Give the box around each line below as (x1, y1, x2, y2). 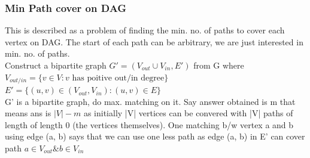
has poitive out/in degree (72, 73, 165, 82)
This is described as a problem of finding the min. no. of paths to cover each (5, 24, 285, 36)
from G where (193, 59, 244, 71)
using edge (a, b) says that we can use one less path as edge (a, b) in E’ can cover (5, 130, 305, 142)
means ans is (5, 107, 51, 119)
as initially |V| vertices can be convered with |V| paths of (83, 107, 293, 119)
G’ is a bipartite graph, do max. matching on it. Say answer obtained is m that (5, 95, 296, 107)
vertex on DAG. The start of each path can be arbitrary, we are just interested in (5, 35, 303, 48)
